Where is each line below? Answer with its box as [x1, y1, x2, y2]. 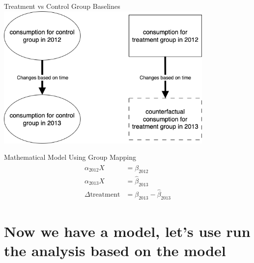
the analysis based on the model [4, 240, 226, 261]
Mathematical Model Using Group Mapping [4, 152, 136, 162]
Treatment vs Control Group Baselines [4, 1, 120, 11]
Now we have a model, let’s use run [4, 221, 251, 241]
